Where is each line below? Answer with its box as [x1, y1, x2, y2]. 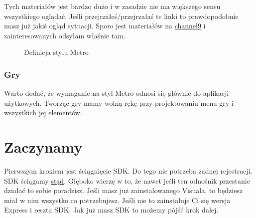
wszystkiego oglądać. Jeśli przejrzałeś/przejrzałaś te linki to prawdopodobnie [4, 10, 239, 21]
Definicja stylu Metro [24, 47, 89, 57]
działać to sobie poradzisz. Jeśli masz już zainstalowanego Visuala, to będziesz [4, 185, 243, 196]
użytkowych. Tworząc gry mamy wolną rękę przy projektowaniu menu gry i [4, 97, 234, 108]
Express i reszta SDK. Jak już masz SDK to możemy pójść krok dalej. [4, 205, 219, 215]
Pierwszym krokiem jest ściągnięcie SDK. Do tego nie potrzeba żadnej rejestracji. [4, 166, 253, 176]
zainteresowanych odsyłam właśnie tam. [4, 30, 126, 40]
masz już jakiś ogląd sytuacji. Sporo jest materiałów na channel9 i [4, 20, 206, 31]
